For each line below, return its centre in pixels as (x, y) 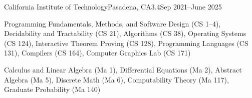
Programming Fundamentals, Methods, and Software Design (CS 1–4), (112, 23)
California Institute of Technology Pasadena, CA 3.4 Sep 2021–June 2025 (113, 6)
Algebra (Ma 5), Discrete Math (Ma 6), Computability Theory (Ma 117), (116, 79)
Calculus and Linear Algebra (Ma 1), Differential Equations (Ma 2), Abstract (123, 69)
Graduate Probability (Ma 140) (52, 89)
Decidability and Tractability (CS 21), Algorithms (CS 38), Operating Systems (125, 33)
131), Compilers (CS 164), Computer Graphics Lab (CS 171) (97, 53)
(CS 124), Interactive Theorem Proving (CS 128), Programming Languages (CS (126, 43)
